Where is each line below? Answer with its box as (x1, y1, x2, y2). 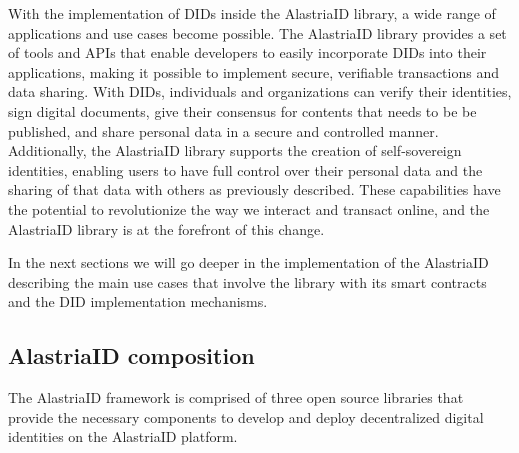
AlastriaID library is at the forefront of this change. (8, 218, 325, 239)
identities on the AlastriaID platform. (8, 426, 238, 447)
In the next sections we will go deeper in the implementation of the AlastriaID (8, 252, 489, 273)
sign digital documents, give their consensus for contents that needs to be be (8, 100, 477, 121)
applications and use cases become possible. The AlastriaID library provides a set (8, 22, 507, 43)
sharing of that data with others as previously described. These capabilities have (8, 179, 501, 200)
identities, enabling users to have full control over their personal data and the (8, 159, 483, 180)
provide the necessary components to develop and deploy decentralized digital (8, 406, 484, 427)
